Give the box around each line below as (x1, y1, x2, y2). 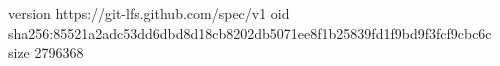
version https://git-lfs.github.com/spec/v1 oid (8, 3, 290, 23)
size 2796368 (8, 42, 84, 63)
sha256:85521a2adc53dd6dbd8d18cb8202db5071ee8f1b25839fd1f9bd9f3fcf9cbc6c (8, 22, 492, 43)
